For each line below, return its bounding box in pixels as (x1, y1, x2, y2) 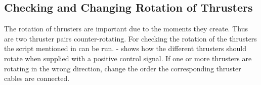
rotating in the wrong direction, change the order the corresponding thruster (4, 63, 241, 73)
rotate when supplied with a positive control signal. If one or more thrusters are (4, 53, 252, 63)
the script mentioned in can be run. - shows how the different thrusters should (4, 43, 246, 54)
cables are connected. (4, 73, 70, 83)
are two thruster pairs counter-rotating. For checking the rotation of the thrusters (4, 33, 257, 44)
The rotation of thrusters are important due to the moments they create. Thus (4, 23, 248, 34)
